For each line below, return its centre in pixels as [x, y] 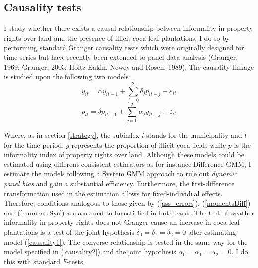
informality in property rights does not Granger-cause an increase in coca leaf [122, 222]
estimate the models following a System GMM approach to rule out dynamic [121, 174]
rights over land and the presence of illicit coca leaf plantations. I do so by [117, 37]
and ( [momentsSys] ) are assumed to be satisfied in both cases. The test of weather [129, 212]
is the [242, 144]
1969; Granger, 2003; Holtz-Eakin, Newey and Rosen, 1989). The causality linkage [129, 67]
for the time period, [34, 144]
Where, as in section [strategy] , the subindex [72, 135]
